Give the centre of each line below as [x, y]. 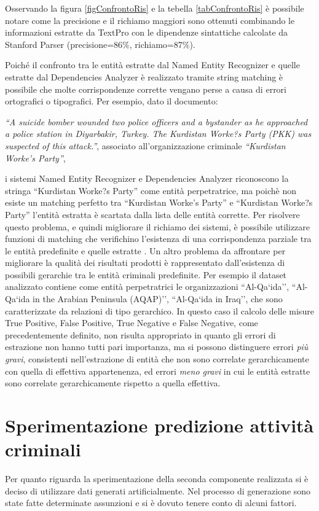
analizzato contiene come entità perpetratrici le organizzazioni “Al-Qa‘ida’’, [147, 287]
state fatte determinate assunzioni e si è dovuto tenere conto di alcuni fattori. [151, 503]
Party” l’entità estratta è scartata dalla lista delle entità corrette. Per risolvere [152, 214]
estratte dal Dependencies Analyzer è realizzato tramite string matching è [144, 76]
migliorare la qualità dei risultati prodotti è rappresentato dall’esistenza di [145, 263]
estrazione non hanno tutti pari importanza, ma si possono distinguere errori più [157, 347]
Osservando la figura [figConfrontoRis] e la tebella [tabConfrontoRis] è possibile [155, 8]
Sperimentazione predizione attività [159, 425]
